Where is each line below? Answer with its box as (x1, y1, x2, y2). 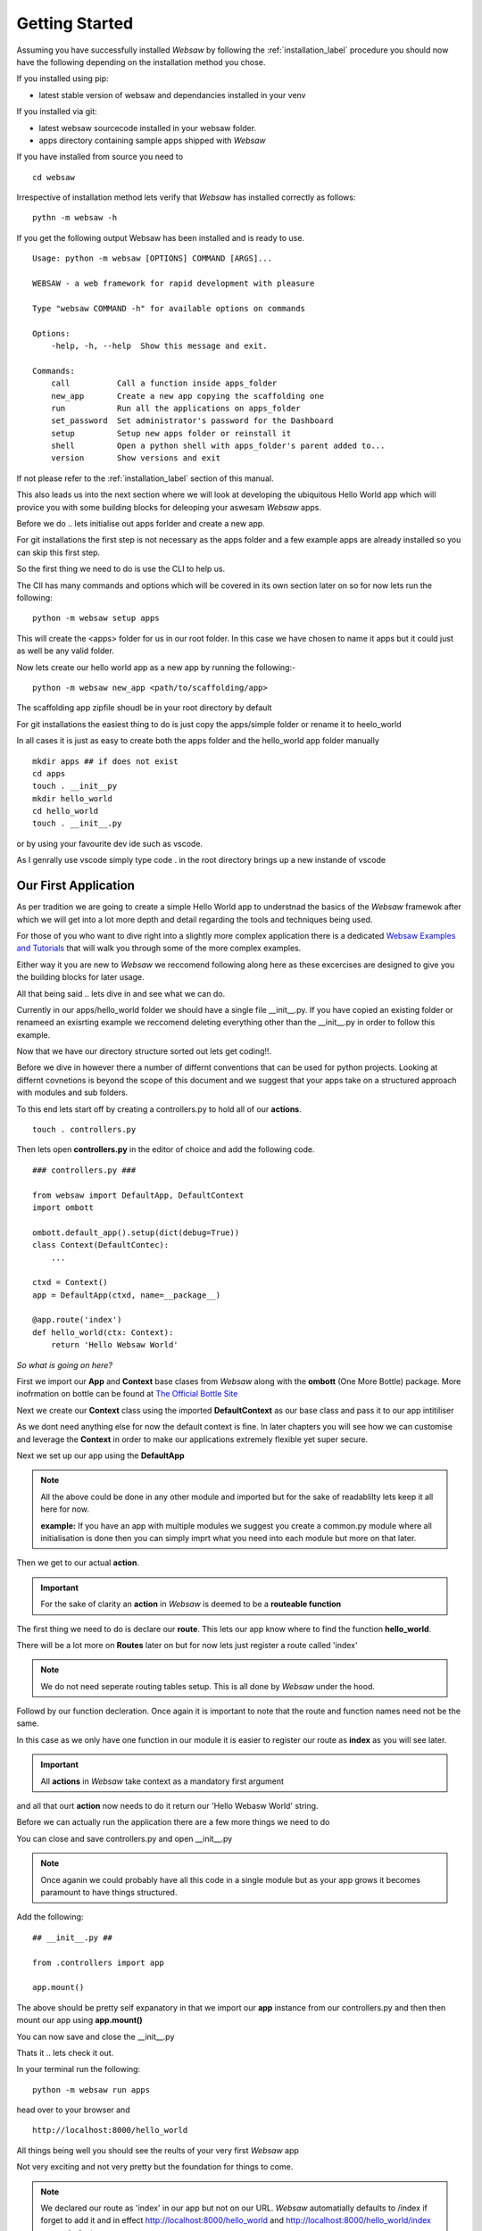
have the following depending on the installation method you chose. (16, 56, 266, 67)
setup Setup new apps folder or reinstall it (50, 428, 292, 438)
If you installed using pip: (16, 73, 109, 84)
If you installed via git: (16, 106, 97, 117)
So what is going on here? (16, 1359, 113, 1370)
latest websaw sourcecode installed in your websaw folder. (38, 122, 257, 133)
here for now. (40, 1504, 89, 1514)
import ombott (32, 1202, 94, 1213)
